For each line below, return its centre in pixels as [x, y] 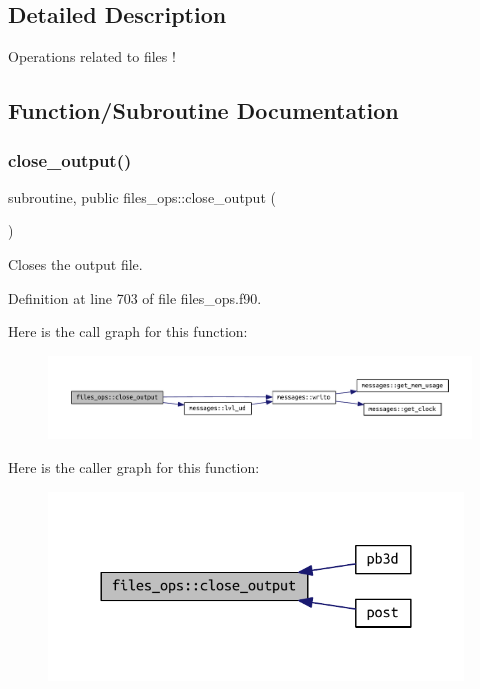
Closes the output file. [75, 263]
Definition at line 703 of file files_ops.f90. [135, 297]
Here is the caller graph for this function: [134, 467]
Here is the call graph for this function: [128, 331]
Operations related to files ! [92, 56]
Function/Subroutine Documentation [203, 110]
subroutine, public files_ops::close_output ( [142, 196]
